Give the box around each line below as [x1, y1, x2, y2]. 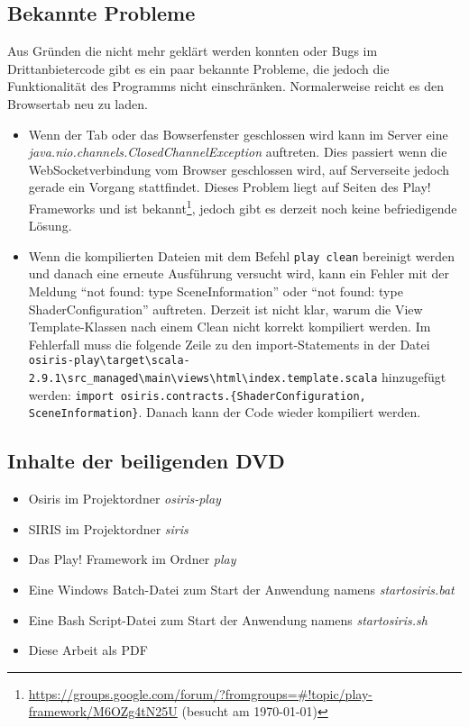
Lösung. [28, 216, 72, 235]
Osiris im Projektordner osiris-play [28, 489, 221, 508]
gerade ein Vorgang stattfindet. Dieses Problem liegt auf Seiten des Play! [28, 177, 431, 196]
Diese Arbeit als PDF [28, 641, 148, 659]
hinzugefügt [382, 368, 446, 386]
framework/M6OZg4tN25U [28, 702, 178, 721]
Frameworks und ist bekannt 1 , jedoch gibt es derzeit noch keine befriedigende [28, 195, 457, 217]
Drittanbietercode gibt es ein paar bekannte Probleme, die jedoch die [7, 59, 390, 77]
